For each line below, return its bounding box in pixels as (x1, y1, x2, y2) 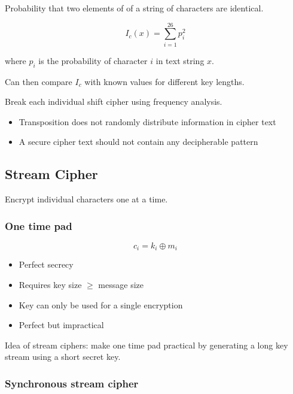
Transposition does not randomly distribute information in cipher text (19, 115, 276, 128)
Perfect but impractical (19, 319, 104, 331)
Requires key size (19, 278, 82, 290)
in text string (155, 54, 205, 66)
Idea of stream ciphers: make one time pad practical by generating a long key (5, 338, 288, 351)
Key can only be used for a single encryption (19, 298, 183, 311)
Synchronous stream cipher (5, 375, 139, 390)
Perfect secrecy (19, 258, 74, 271)
